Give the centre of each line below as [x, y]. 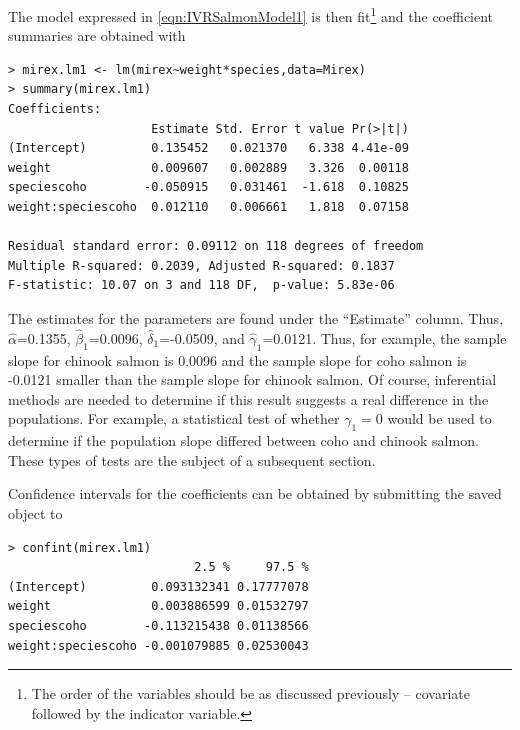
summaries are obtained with [97, 35]
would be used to [439, 418]
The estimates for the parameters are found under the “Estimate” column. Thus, [256, 317]
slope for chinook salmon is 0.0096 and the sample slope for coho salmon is [237, 359]
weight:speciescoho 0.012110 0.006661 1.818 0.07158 [208, 207]
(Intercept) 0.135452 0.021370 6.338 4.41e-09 [208, 148]
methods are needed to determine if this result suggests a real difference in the [248, 398]
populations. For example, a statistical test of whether [174, 418]
